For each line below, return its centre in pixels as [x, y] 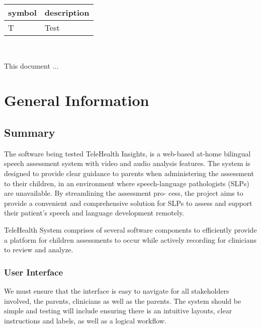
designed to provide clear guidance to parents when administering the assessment [129, 173]
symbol [22, 12]
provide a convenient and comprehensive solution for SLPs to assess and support [128, 203]
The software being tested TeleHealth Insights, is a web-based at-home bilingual [127, 153]
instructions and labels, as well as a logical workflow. [85, 320]
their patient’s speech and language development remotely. [94, 213]
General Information [77, 100]
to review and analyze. [39, 250]
